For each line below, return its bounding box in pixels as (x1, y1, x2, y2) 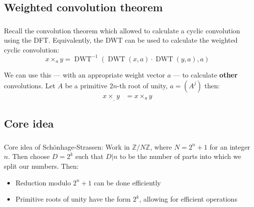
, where (150, 141, 172, 152)
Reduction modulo (15, 177, 71, 187)
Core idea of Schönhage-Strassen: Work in (4, 141, 130, 152)
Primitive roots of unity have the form (15, 194, 131, 204)
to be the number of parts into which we (120, 151, 241, 161)
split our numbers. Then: (4, 160, 79, 171)
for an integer (209, 141, 251, 152)
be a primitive (65, 80, 107, 90)
